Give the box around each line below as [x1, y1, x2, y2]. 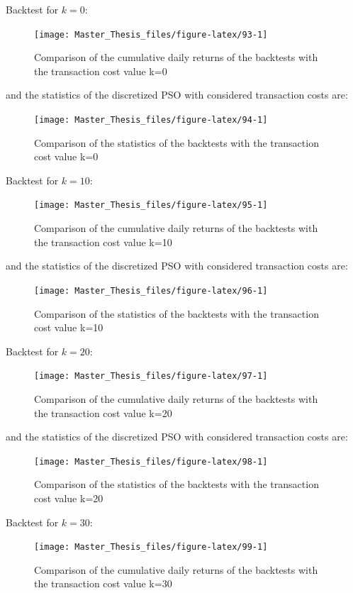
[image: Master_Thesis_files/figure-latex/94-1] [34, 115, 268, 126]
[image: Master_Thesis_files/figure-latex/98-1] [34, 456, 268, 467]
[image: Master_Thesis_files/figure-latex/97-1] [34, 371, 268, 382]
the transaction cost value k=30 [34, 576, 172, 591]
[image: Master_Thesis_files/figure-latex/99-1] [34, 542, 268, 553]
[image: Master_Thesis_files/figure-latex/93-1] [34, 29, 268, 40]
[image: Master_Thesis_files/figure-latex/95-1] [34, 200, 268, 211]
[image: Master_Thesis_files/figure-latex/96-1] [34, 285, 268, 296]
